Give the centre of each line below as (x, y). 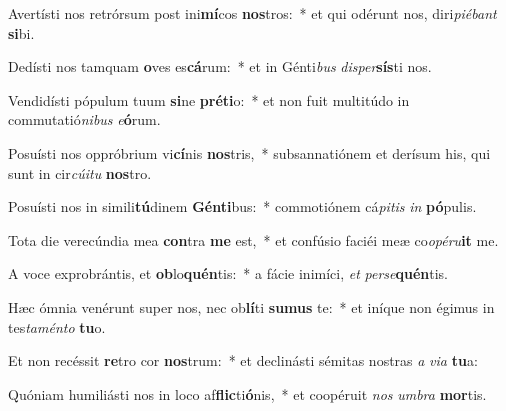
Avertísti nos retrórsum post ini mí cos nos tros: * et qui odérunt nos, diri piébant (252, 13)
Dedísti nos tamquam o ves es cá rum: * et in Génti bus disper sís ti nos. (220, 66)
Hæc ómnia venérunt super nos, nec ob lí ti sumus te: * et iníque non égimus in (251, 306)
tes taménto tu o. (57, 326)
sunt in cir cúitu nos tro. (80, 172)
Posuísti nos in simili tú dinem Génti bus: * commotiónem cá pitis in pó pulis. (242, 206)
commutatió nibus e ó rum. (84, 119)
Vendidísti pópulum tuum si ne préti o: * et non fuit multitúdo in (209, 99)
